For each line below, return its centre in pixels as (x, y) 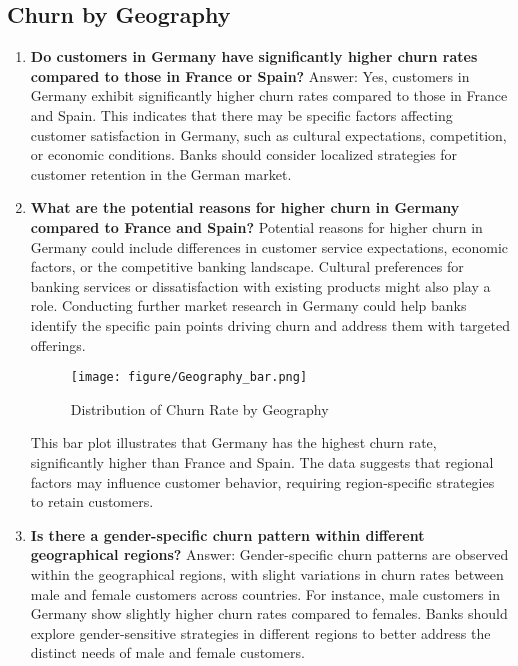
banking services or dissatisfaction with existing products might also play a (260, 285)
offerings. (58, 344)
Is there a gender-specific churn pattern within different (227, 534)
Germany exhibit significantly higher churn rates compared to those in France (269, 95)
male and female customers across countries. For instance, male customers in (265, 593)
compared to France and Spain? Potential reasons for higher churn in (256, 226)
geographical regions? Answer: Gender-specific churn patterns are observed (269, 554)
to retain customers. (92, 501)
